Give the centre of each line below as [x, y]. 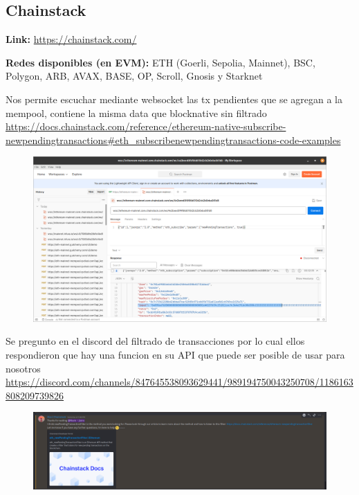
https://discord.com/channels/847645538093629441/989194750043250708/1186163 [179, 382]
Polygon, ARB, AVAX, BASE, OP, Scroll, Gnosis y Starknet [134, 76]
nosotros [23, 368]
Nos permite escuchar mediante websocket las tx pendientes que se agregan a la [174, 99]
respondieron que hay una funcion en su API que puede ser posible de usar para [175, 355]
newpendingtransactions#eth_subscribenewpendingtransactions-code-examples [173, 139]
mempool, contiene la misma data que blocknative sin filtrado [136, 112]
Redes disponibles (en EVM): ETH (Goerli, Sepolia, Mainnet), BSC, [160, 62]
